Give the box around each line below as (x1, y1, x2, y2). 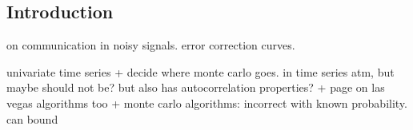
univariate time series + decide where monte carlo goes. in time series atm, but (6, 63, 395, 80)
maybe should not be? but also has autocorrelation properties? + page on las (6, 79, 385, 96)
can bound (6, 110, 58, 127)
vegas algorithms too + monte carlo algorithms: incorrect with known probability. (6, 94, 407, 111)
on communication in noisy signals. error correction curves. (6, 37, 295, 53)
